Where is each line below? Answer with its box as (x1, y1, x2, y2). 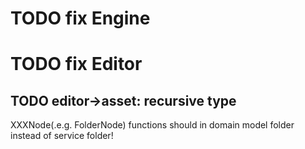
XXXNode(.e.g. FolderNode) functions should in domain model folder (10, 119, 295, 131)
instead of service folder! (10, 130, 114, 142)
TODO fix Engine (10, 7, 151, 30)
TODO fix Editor (10, 53, 143, 76)
